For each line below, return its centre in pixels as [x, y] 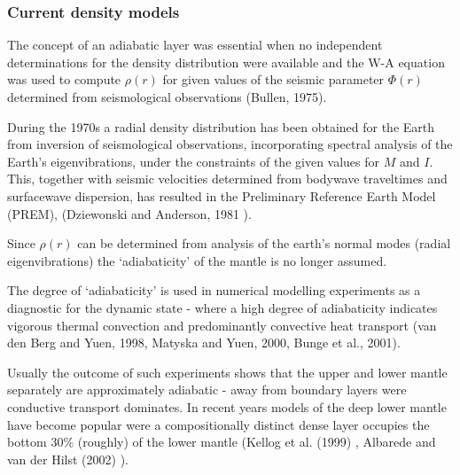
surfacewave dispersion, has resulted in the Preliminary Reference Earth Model [222, 195]
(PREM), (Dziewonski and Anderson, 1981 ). [129, 213]
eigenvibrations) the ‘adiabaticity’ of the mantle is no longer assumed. [197, 260]
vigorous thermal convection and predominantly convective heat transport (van [222, 325]
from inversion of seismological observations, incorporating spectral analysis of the [230, 144]
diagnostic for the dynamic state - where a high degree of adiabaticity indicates [222, 307]
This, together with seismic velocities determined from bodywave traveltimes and [227, 179]
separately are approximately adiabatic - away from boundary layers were [207, 389]
